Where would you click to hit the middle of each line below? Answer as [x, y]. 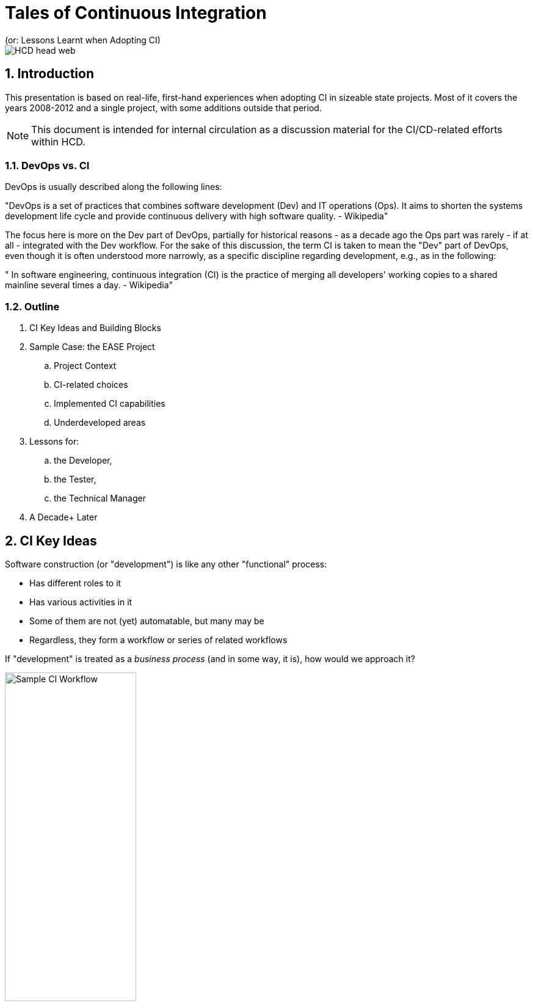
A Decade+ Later [63, 517]
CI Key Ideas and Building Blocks [95, 328]
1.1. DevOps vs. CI [47, 165]
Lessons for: [54, 442]
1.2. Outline [32, 306]
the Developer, [83, 461]
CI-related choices [91, 385]
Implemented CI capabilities [110, 404]
